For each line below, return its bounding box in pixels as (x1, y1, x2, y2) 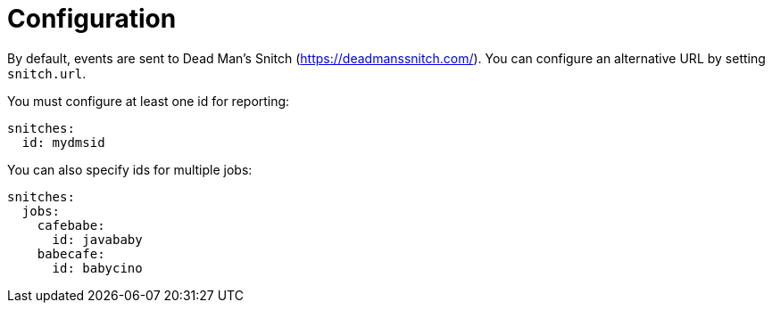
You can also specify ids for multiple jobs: (7, 161, 253, 177)
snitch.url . (7, 65, 87, 81)
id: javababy (52, 232, 143, 247)
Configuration (7, 4, 177, 34)
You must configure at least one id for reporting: (7, 93, 290, 109)
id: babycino (52, 260, 143, 275)
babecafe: (37, 246, 105, 261)
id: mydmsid (21, 135, 105, 150)
